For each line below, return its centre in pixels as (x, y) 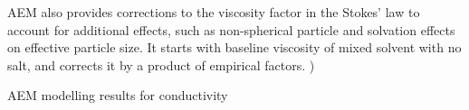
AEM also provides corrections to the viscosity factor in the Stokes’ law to (214, 12)
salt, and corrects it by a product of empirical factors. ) (161, 64)
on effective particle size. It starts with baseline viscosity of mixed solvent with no (234, 47)
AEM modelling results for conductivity (118, 95)
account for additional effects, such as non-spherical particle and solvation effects (231, 29)
